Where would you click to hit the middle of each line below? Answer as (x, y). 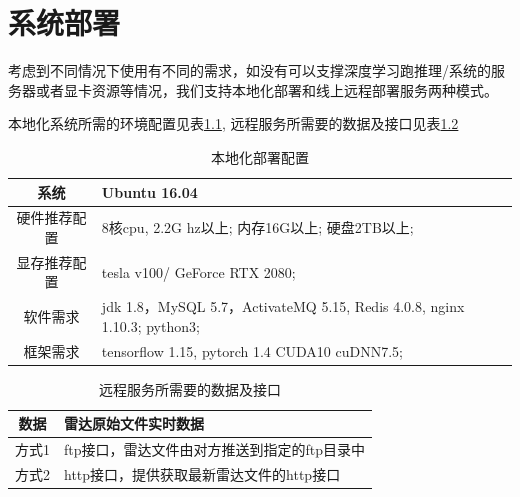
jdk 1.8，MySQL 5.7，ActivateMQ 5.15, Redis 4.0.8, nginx (283, 306)
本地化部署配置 (260, 156)
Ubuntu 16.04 (149, 191)
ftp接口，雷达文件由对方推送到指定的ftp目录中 (215, 449)
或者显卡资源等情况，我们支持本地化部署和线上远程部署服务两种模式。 (266, 89)
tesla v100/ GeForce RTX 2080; (198, 271)
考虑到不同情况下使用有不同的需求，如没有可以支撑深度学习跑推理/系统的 (249, 70)
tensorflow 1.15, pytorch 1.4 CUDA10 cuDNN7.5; (252, 350)
